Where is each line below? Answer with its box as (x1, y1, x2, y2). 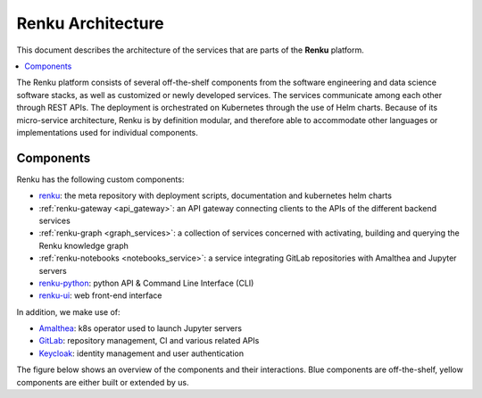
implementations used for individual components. (16, 127, 198, 137)
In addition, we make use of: (16, 306, 120, 317)
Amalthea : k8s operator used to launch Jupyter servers (38, 323, 243, 334)
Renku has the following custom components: (16, 174, 185, 185)
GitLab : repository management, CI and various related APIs (38, 336, 260, 346)
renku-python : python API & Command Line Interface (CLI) (38, 278, 254, 288)
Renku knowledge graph (38, 240, 129, 251)
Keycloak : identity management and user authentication (38, 348, 245, 359)
